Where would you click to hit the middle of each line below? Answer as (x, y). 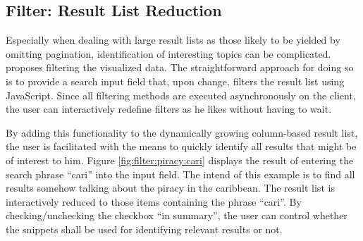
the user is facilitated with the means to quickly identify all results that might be (181, 146)
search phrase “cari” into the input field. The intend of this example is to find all (180, 174)
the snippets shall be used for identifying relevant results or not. (144, 229)
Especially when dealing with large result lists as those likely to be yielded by (173, 40)
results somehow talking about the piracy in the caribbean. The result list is (170, 188)
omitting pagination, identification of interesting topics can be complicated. (168, 53)
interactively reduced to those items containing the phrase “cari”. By (154, 201)
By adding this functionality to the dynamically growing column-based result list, (182, 132)
